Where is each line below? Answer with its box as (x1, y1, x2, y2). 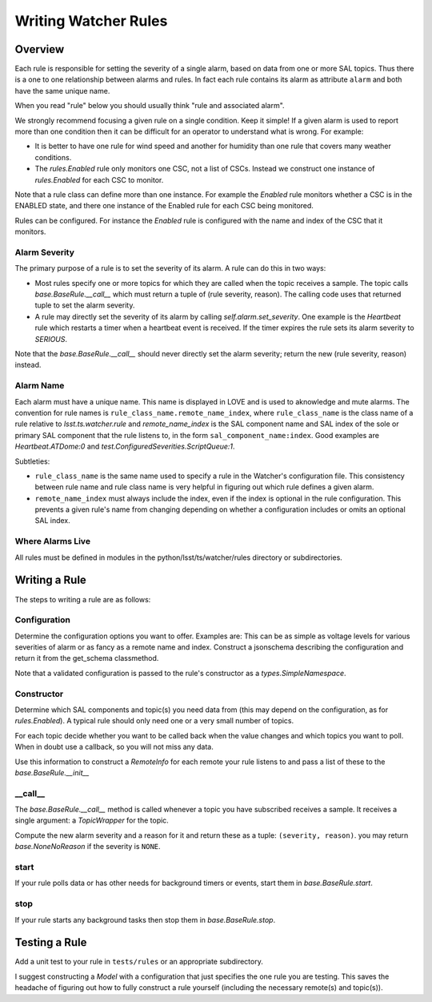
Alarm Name (14, 380, 65, 392)
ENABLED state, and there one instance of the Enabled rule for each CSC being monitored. (14, 201, 314, 211)
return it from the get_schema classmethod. (14, 654, 159, 663)
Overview (14, 42, 65, 56)
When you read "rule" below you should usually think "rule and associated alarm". (14, 101, 285, 111)
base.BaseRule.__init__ (14, 767, 90, 777)
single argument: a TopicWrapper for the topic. (14, 815, 170, 825)
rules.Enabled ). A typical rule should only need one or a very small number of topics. (14, 716, 294, 726)
